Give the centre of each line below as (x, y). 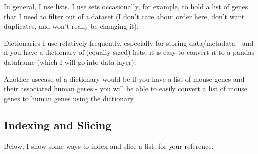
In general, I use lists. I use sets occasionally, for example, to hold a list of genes (126, 6)
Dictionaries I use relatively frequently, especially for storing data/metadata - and (129, 42)
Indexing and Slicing (58, 125)
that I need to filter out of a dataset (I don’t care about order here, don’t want (124, 16)
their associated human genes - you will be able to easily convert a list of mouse (126, 88)
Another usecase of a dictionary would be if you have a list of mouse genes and (124, 78)
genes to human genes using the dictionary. (70, 98)
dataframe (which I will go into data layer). (70, 62)
